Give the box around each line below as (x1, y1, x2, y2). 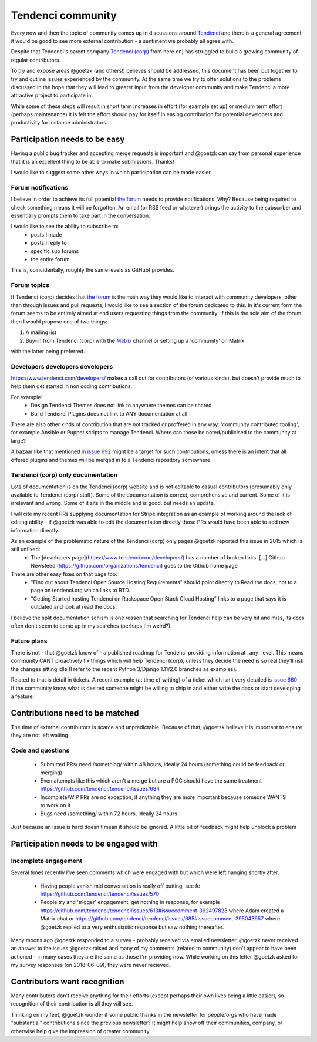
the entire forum (31, 256, 70, 263)
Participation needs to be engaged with (11, 838, 158, 848)
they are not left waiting (11, 731, 69, 739)
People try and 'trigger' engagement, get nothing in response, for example (40, 899, 220, 906)
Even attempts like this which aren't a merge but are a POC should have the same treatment (40, 777, 262, 784)
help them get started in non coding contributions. (11, 383, 132, 390)
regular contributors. (11, 56, 61, 63)
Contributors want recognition (11, 976, 124, 986)
